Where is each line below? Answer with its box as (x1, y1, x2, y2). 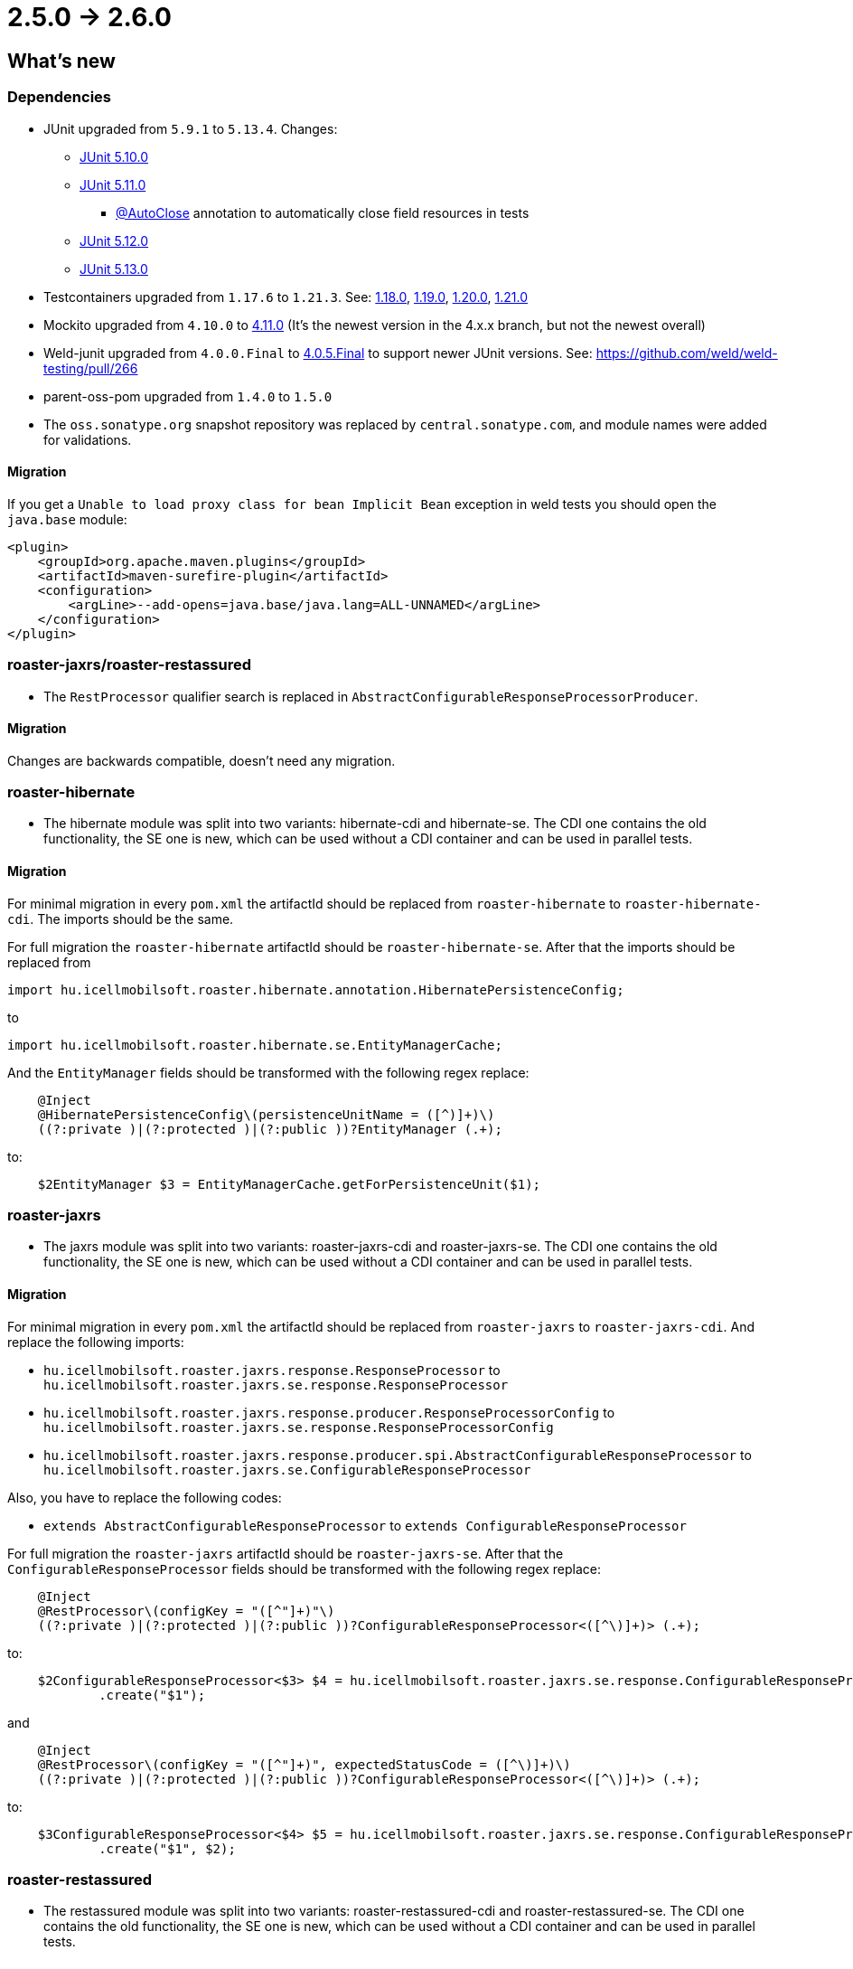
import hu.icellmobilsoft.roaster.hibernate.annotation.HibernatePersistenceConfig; (7, 982, 624, 997)
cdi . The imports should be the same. (7, 910, 234, 927)
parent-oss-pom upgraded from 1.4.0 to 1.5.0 (43, 388, 333, 404)
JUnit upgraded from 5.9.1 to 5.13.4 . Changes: (43, 120, 338, 137)
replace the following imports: (7, 1333, 184, 1350)
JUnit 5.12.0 (80, 232, 149, 249)
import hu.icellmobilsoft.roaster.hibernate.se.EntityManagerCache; (7, 1037, 502, 1052)
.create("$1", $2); (98, 1841, 236, 1856)
